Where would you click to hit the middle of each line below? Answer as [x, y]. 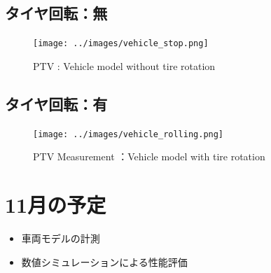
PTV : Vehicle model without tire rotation [124, 65]
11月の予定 [56, 205]
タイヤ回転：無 [56, 13]
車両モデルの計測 [61, 238]
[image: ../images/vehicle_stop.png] [121, 44]
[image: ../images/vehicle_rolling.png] [128, 134]
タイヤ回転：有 [56, 103]
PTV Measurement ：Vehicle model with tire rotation [149, 156]
